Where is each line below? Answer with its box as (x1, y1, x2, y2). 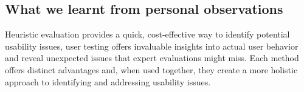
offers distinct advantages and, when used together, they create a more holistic (5, 63, 298, 76)
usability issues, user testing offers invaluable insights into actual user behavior (5, 39, 299, 52)
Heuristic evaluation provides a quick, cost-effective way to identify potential (5, 28, 290, 41)
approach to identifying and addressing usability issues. (5, 75, 211, 88)
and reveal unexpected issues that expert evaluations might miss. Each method (5, 51, 299, 64)
